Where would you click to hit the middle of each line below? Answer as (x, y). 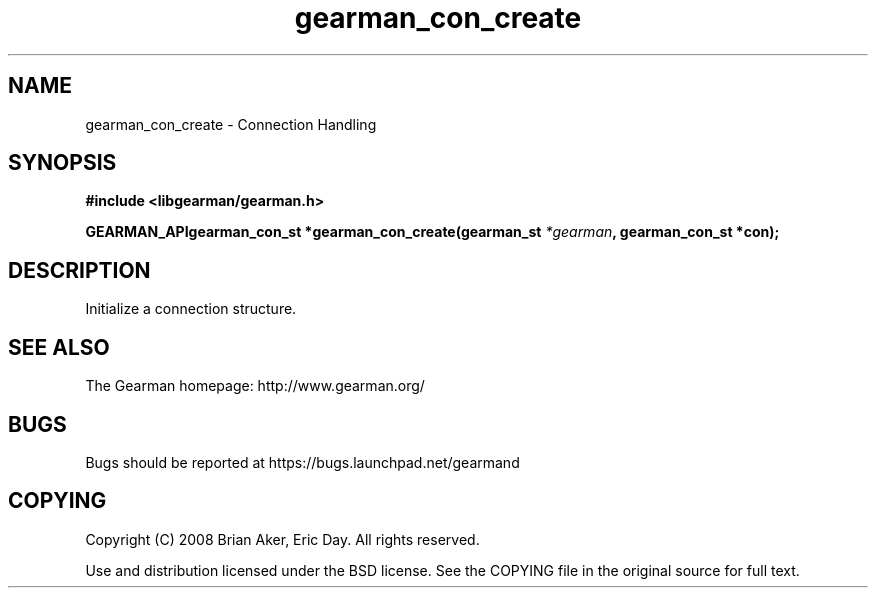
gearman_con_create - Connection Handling (231, 124)
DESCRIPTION (79, 270)
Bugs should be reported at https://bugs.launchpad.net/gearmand (302, 462)
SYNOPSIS (62, 163)
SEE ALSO (59, 347)
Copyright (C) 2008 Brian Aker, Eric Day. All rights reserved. (282, 539)
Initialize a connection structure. (191, 309)
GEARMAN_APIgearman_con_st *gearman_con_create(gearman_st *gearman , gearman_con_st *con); (432, 232)
